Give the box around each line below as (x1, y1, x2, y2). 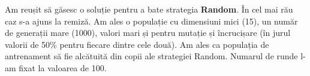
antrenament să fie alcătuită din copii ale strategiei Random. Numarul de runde (5, 50, 298, 62)
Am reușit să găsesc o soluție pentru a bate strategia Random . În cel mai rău (5, 3, 293, 15)
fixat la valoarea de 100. (19, 61, 107, 74)
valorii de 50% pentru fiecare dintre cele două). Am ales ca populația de (5, 38, 269, 50)
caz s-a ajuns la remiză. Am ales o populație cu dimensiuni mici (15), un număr (5, 14, 298, 27)
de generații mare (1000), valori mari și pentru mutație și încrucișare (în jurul (5, 26, 291, 39)
